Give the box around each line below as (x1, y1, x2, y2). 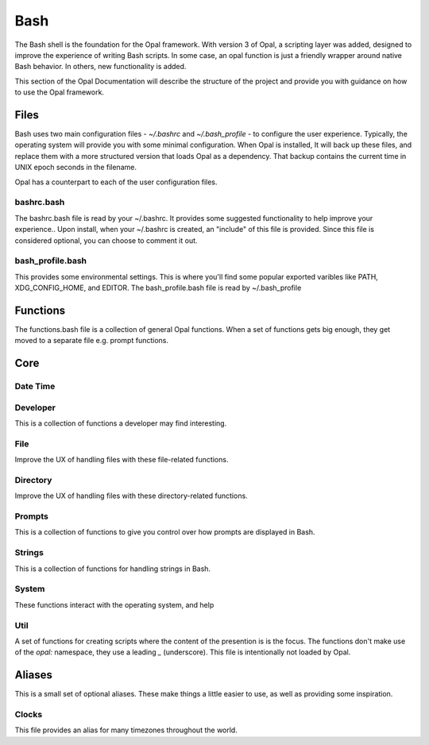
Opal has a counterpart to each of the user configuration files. (14, 177, 218, 187)
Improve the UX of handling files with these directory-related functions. (14, 491, 248, 500)
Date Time (14, 381, 56, 392)
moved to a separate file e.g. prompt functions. (14, 336, 168, 345)
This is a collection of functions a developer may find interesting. (14, 419, 227, 428)
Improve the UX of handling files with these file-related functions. (14, 455, 229, 465)
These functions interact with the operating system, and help (14, 600, 214, 609)
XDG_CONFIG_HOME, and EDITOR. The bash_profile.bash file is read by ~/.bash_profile (14, 283, 302, 293)
